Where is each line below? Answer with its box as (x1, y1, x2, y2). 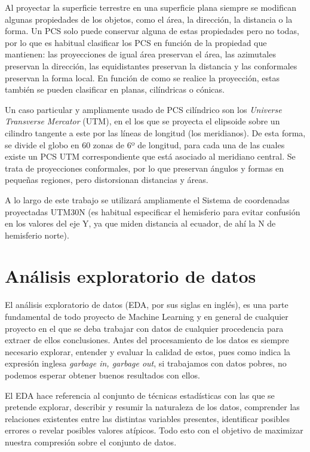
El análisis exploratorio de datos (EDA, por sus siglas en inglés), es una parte (5, 298, 288, 311)
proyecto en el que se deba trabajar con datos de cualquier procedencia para (5, 322, 284, 334)
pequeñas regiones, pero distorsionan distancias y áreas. (5, 173, 208, 186)
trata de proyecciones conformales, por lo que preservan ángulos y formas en (5, 161, 284, 174)
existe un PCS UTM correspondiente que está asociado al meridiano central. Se (5, 150, 296, 163)
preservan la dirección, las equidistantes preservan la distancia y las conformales (5, 59, 297, 72)
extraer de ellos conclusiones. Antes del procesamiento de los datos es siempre (5, 334, 289, 346)
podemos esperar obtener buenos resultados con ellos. (5, 368, 200, 381)
